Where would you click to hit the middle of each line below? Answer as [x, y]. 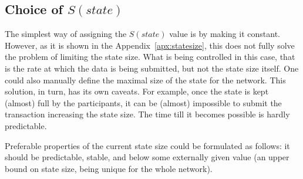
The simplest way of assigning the [66, 34]
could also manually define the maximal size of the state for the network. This [145, 80]
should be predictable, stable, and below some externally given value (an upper [147, 157]
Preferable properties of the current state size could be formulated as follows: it [147, 145]
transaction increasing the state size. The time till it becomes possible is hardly [147, 114]
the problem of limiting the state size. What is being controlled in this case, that [150, 57]
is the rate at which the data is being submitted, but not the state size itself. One [152, 68]
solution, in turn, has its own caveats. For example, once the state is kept [137, 91]
